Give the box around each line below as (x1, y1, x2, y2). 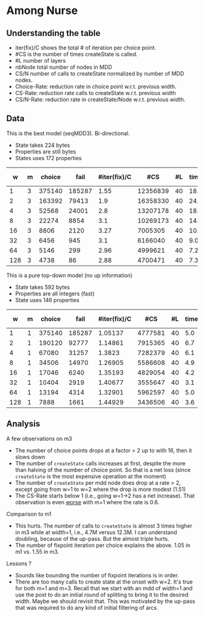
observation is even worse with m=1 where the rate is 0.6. (15, 498, 160, 506)
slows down (15, 453, 46, 460)
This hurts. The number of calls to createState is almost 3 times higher (15, 522, 192, 529)
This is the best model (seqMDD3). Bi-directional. (6, 129, 130, 137)
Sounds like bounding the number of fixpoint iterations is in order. (15, 571, 179, 579)
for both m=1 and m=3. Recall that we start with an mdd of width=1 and (15, 584, 193, 591)
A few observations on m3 (6, 435, 72, 442)
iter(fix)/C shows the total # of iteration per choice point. (15, 44, 157, 51)
